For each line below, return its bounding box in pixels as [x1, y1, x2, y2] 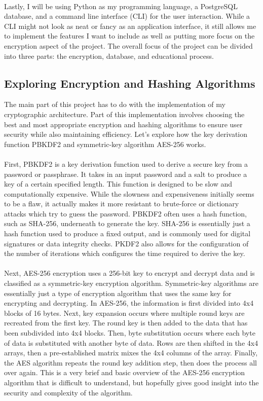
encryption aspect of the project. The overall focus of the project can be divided [4, 40, 253, 51]
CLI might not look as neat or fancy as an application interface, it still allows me [4, 20, 256, 31]
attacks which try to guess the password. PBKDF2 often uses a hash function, [4, 208, 247, 218]
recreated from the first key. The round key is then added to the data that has [4, 317, 248, 328]
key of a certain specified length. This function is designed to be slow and [4, 178, 232, 189]
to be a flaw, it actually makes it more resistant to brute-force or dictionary [4, 198, 239, 209]
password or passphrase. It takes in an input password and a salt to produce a [4, 168, 247, 179]
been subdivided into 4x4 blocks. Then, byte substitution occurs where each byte [4, 327, 255, 338]
